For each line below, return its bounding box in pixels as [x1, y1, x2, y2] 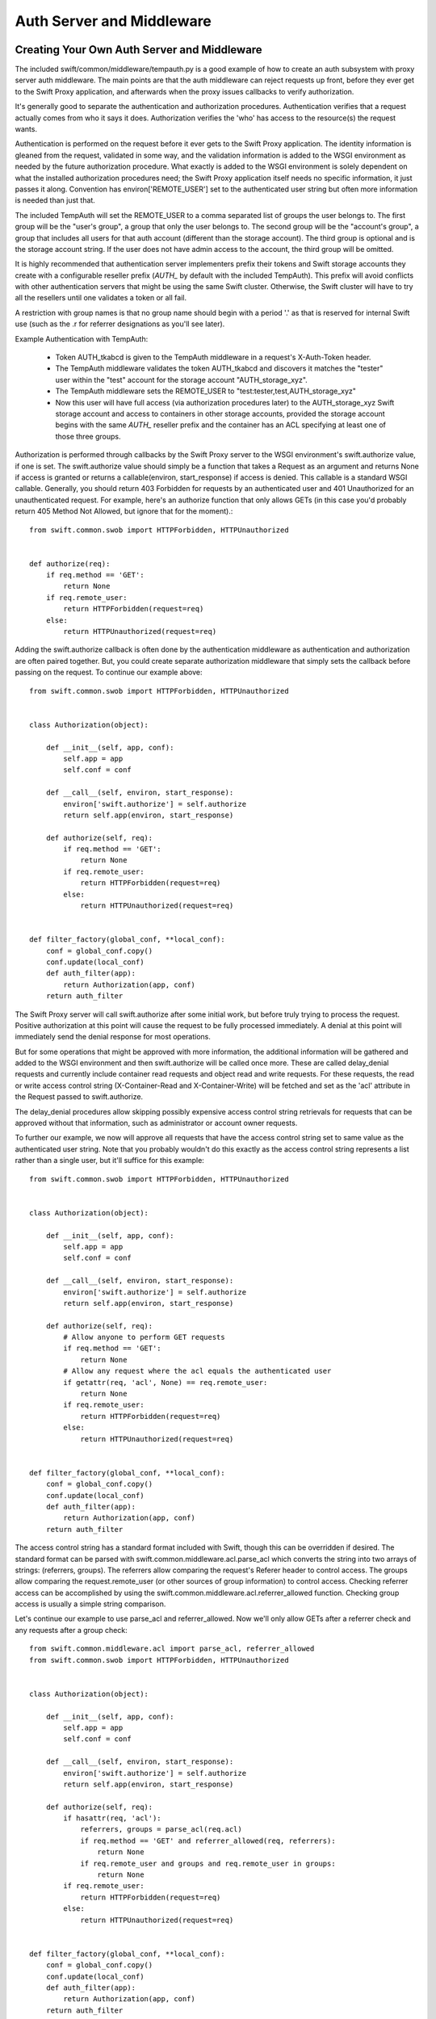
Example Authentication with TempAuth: [15, 334, 149, 343]
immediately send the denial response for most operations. [15, 1032, 212, 1042]
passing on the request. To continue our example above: [15, 667, 203, 678]
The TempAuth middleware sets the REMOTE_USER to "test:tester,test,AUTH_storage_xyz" [55, 386, 357, 396]
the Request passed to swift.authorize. [15, 1092, 144, 1102]
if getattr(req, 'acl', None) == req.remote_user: [63, 1378, 268, 1387]
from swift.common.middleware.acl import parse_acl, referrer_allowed [29, 1644, 315, 1653]
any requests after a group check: [15, 1625, 128, 1635]
